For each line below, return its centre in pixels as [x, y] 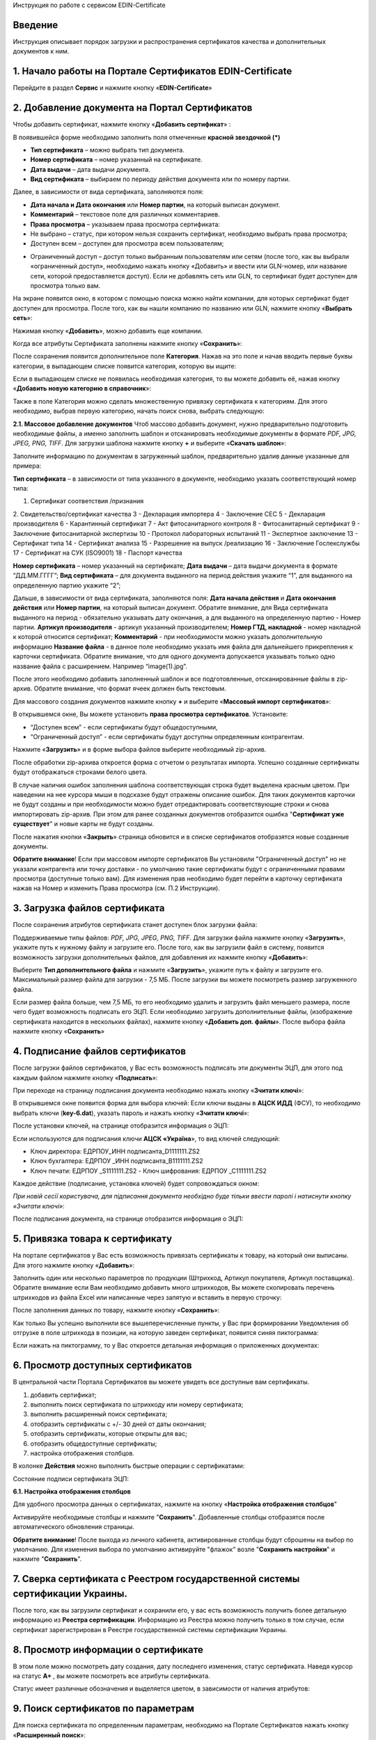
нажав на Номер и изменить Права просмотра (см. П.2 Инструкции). [117, 888]
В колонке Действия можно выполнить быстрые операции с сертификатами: [129, 1466]
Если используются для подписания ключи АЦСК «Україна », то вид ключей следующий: [146, 1139]
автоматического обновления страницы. [74, 1527]
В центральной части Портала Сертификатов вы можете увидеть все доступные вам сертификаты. [161, 1382]
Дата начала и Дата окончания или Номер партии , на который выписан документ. [155, 205]
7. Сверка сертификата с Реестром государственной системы [156, 1579]
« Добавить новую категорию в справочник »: [82, 388]
